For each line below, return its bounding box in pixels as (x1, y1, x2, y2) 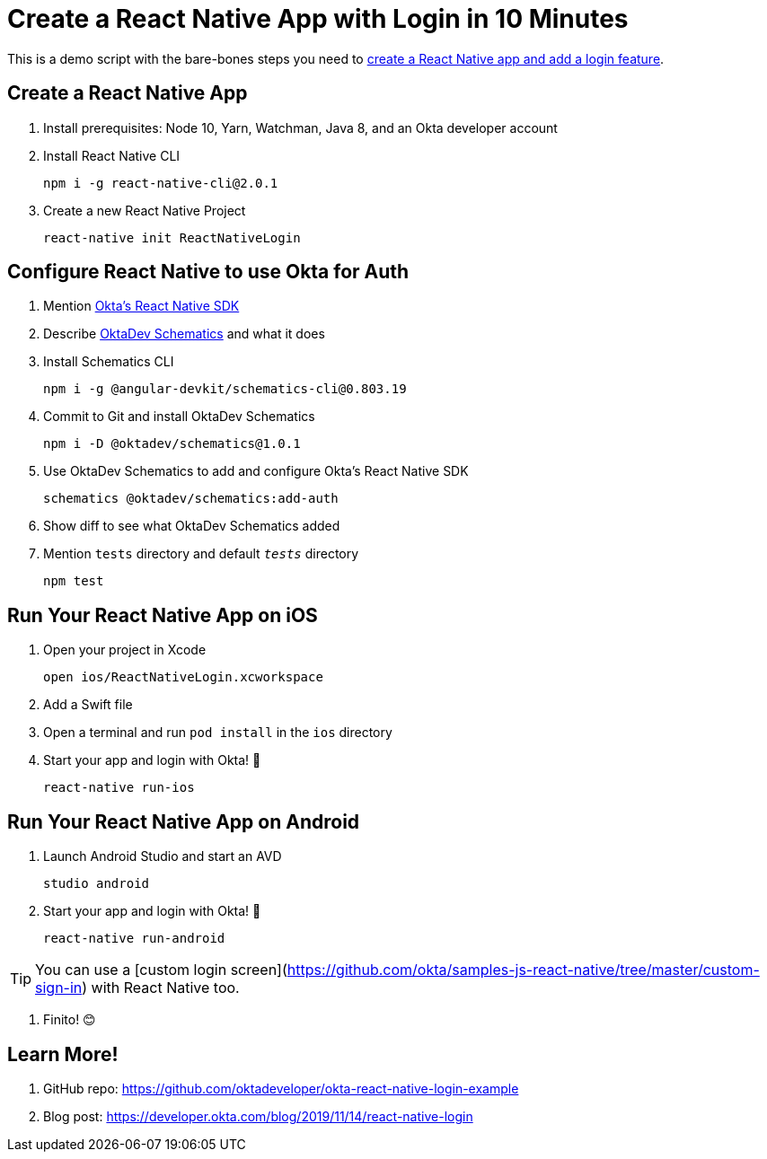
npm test (43, 574, 104, 589)
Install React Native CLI (43, 147, 181, 163)
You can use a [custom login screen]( (35, 961, 287, 979)
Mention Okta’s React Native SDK (43, 298, 240, 314)
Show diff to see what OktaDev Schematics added (43, 518, 340, 534)
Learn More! (7, 1042, 119, 1066)
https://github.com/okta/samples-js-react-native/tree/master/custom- (287, 961, 760, 979)
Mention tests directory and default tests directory (43, 546, 359, 562)
